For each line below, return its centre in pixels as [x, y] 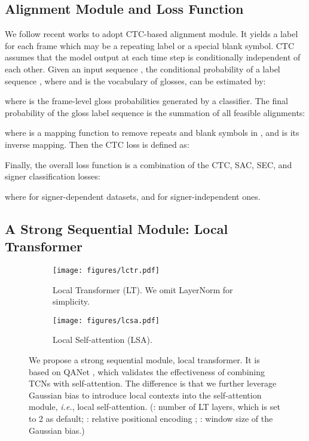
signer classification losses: [53, 176]
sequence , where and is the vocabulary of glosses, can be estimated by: [135, 80]
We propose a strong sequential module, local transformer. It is [144, 360]
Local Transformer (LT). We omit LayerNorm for [143, 289]
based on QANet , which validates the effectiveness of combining [147, 371]
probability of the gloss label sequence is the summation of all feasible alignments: [155, 112]
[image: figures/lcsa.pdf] [106, 320]
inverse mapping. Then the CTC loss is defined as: [97, 144]
